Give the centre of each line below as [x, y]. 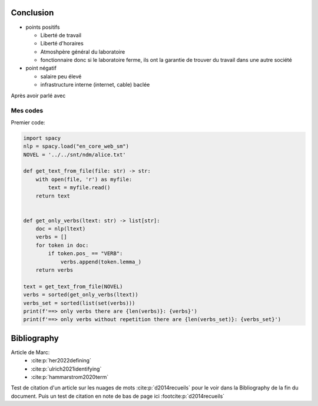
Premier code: [28, 122]
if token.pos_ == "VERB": [85, 254]
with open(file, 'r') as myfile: [84, 179]
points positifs [43, 27]
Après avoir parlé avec [38, 95]
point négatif [41, 68]
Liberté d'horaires [62, 44]
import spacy [42, 138]
